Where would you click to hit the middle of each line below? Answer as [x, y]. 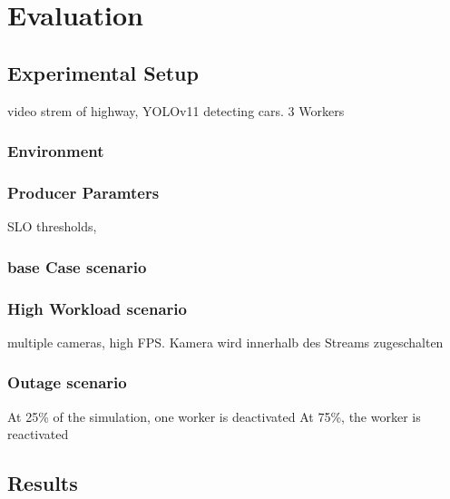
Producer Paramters [83, 192]
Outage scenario [67, 382]
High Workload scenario [97, 308]
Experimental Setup [103, 72]
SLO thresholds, [52, 226]
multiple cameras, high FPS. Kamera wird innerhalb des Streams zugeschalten [225, 342]
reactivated [38, 434]
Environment [56, 151]
